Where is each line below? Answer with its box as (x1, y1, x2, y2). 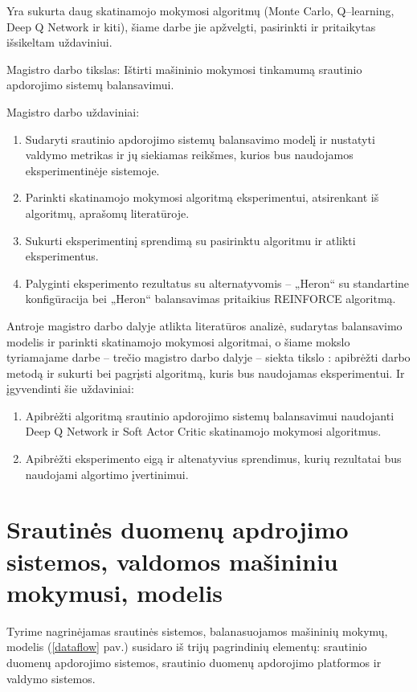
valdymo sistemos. (6, 669, 96, 686)
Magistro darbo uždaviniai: (6, 103, 140, 120)
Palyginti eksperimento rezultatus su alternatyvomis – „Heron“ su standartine (25, 274, 410, 291)
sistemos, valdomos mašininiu (6, 544, 338, 577)
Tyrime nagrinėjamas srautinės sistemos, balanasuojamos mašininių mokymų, (6, 622, 388, 639)
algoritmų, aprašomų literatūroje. (25, 204, 190, 221)
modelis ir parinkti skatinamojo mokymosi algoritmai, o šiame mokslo (6, 333, 350, 350)
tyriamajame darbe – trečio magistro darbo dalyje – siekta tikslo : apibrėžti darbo (6, 349, 411, 366)
